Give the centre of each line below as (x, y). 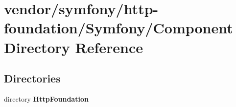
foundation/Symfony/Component (118, 28)
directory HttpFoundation (46, 98)
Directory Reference (74, 47)
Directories (32, 78)
